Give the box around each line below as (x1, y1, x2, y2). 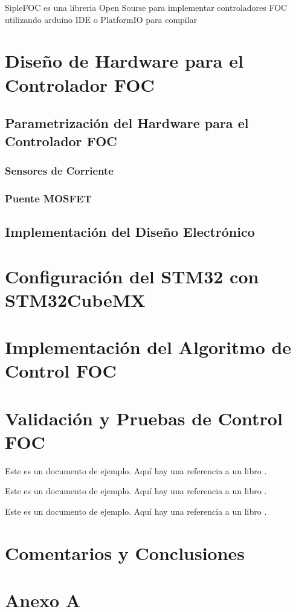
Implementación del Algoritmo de (5, 335, 292, 359)
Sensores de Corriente (5, 163, 114, 178)
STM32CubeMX (5, 287, 146, 312)
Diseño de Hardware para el (5, 48, 243, 73)
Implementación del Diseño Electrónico (5, 222, 255, 240)
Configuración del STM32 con (5, 263, 259, 288)
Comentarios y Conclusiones (5, 540, 245, 565)
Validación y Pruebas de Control (5, 405, 283, 430)
